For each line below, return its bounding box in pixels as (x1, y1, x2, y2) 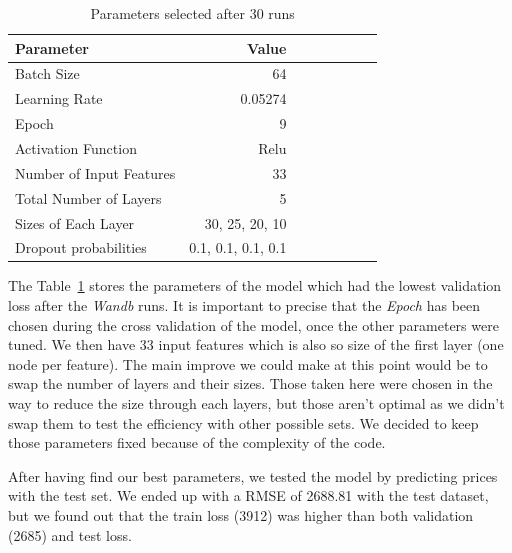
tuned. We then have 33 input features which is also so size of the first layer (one (8, 334, 504, 355)
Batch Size (15, 63, 80, 84)
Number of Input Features (15, 162, 176, 183)
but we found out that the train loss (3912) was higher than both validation (8, 504, 474, 525)
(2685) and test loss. (8, 524, 132, 545)
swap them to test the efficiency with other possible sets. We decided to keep (8, 412, 479, 433)
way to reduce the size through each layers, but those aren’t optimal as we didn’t (8, 393, 505, 413)
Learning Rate (15, 88, 103, 109)
